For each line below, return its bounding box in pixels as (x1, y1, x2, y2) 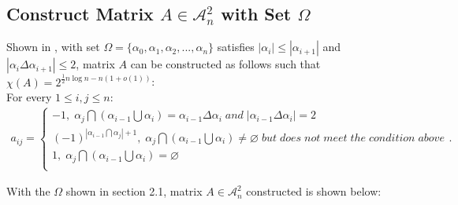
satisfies (217, 38, 255, 55)
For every (6, 89, 52, 105)
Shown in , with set (6, 38, 100, 55)
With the (6, 183, 50, 200)
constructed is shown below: (246, 183, 382, 200)
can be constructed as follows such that (130, 56, 321, 72)
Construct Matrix (6, 2, 154, 26)
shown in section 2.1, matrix (65, 183, 203, 200)
